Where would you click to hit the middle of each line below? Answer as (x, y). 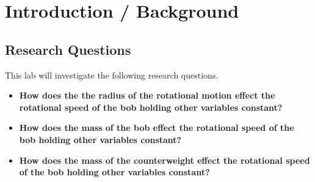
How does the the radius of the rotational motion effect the (147, 95)
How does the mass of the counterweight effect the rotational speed (165, 160)
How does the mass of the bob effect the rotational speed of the (157, 128)
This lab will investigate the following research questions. (112, 75)
